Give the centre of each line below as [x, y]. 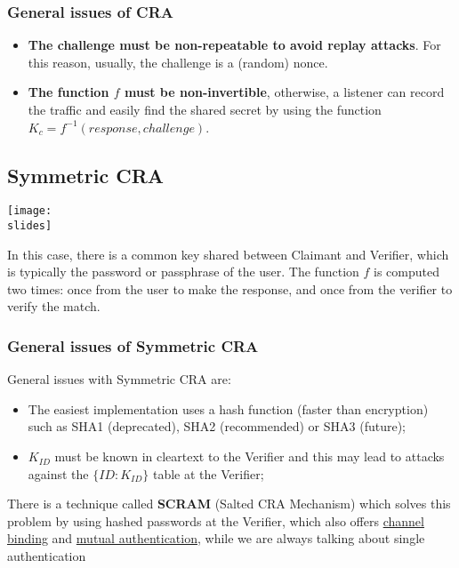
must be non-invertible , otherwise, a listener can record [284, 92]
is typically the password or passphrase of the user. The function [183, 272]
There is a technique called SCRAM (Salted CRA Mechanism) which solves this [229, 504]
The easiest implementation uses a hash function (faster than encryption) [228, 408]
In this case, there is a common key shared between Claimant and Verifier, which [228, 254]
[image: [30, 211]
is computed [407, 272]
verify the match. [54, 306]
